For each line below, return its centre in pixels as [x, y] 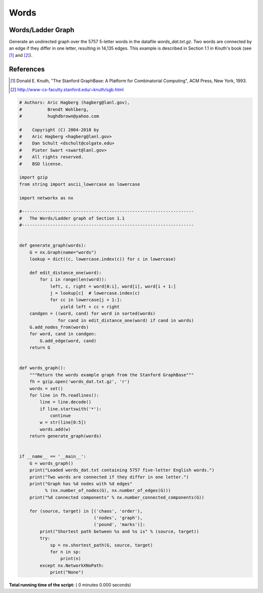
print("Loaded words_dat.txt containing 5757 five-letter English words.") [122, 470]
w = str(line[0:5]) [63, 422]
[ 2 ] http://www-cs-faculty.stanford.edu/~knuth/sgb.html [67, 90]
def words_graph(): [42, 368]
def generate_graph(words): [53, 245]
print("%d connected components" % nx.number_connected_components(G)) [117, 497]
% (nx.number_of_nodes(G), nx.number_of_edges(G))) [108, 491]
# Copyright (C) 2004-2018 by [59, 130]
